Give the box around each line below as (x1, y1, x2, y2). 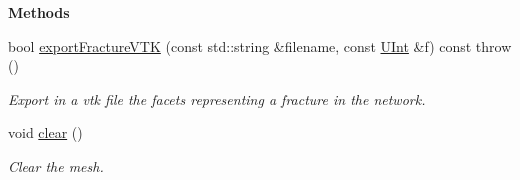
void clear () (8, 122, 83, 143)
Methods (8, 2, 70, 22)
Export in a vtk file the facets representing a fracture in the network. (8, 88, 426, 109)
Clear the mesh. (8, 155, 104, 176)
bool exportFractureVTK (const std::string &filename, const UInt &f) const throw (8, 35, 512, 56)
